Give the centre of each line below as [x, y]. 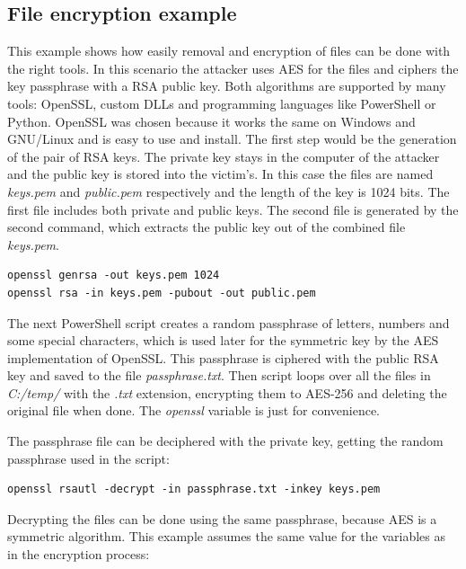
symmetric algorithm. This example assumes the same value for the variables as [226, 536]
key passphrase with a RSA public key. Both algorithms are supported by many [227, 86]
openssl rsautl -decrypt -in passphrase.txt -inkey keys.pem [194, 489]
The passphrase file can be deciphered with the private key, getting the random [225, 441]
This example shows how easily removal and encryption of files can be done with [229, 51]
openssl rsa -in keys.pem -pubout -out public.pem [162, 293]
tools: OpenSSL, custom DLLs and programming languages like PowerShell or [222, 103]
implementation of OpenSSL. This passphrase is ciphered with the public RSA [223, 357]
